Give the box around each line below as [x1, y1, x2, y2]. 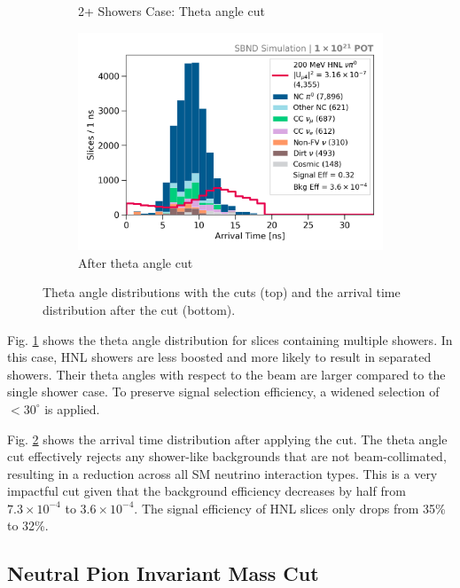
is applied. [44, 399, 100, 418]
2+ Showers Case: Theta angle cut [78, 2, 265, 20]
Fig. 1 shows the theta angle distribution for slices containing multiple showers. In [7, 330, 453, 349]
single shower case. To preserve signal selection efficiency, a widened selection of [7, 382, 440, 401]
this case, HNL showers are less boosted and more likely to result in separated [7, 348, 432, 366]
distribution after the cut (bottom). [43, 300, 236, 318]
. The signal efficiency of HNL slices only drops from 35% [134, 498, 446, 517]
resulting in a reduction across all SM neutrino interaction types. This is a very [7, 464, 438, 482]
